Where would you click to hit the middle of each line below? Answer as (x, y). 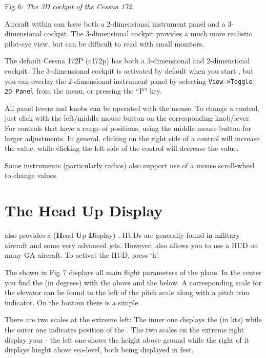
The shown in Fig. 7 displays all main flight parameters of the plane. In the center (133, 272)
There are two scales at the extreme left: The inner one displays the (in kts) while (133, 319)
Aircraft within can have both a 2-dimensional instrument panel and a (115, 23)
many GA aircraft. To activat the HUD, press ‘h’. (82, 255)
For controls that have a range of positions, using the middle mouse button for (128, 128)
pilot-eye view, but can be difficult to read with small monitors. (105, 43)
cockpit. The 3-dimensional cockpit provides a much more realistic (148, 33)
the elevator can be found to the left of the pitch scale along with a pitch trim (127, 292)
